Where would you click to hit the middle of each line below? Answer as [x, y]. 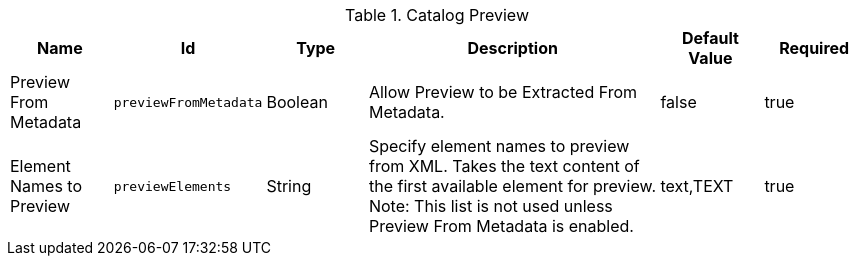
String [289, 186]
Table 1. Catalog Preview [436, 15]
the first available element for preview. [512, 186]
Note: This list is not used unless [490, 206]
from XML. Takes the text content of [504, 166]
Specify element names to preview [499, 146]
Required [814, 48]
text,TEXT [697, 186]
